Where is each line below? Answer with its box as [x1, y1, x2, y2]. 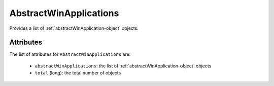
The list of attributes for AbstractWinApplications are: [9, 51, 131, 57]
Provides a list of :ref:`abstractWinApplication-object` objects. [9, 25, 139, 31]
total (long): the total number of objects [35, 70, 121, 76]
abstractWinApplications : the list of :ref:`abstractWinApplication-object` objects [35, 63, 212, 69]
